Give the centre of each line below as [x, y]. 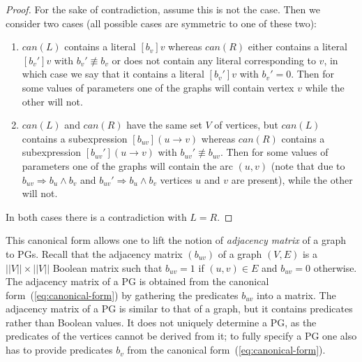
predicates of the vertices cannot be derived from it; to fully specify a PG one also [181, 336]
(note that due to [308, 165]
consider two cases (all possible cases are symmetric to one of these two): [161, 23]
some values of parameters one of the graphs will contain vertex [158, 87]
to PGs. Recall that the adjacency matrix [94, 253]
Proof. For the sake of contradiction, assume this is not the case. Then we [163, 9]
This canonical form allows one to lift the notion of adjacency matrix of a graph [176, 240]
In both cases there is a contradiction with [96, 216]
